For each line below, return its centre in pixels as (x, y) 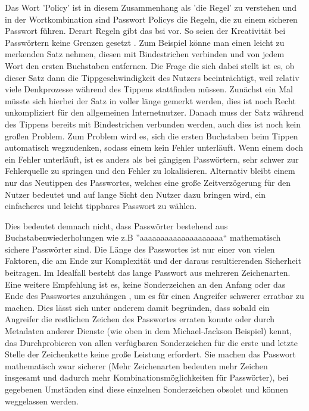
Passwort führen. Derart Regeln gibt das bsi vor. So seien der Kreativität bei (145, 31)
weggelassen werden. (42, 401)
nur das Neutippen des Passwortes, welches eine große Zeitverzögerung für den (148, 182)
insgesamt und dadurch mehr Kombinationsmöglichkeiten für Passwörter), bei (147, 377)
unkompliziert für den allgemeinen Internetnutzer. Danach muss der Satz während (154, 112)
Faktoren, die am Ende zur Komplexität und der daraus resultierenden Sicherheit (153, 261)
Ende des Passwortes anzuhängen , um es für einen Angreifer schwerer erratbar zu (154, 296)
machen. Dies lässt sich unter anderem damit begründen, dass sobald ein (137, 307)
